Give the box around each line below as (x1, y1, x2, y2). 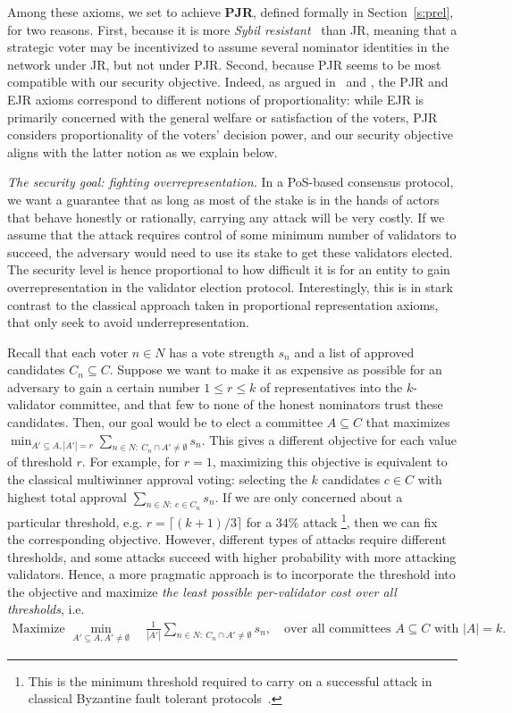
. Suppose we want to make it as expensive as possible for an (109, 360, 442, 379)
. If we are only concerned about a (214, 487, 403, 506)
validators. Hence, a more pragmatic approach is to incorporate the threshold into (7, 565, 456, 583)
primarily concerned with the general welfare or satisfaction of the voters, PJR (7, 107, 438, 126)
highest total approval (7, 487, 127, 506)
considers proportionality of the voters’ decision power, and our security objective (7, 125, 453, 144)
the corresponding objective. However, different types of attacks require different (7, 530, 447, 549)
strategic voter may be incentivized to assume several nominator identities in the (7, 38, 449, 56)
